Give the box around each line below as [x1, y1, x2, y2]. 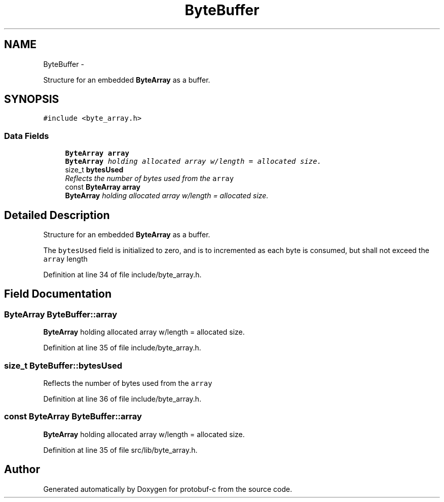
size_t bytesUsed [65, 165, 124, 174]
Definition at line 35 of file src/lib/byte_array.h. [43, 445, 198, 454]
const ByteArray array [65, 183, 140, 192]
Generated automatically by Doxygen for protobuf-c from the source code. [43, 484, 292, 493]
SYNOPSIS [4, 93, 59, 106]
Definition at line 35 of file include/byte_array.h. [43, 343, 201, 352]
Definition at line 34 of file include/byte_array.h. [43, 270, 202, 279]
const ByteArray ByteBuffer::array [4, 411, 142, 422]
